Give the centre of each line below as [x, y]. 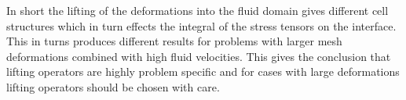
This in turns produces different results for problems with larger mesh [174, 41]
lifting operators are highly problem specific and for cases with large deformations [203, 71]
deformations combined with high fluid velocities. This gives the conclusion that [199, 56]
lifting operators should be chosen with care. [113, 86]
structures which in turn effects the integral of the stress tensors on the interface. [201, 25]
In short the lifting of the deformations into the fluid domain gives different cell [198, 10]
